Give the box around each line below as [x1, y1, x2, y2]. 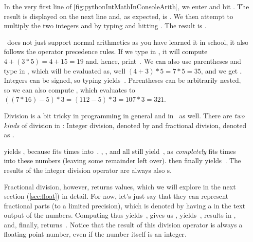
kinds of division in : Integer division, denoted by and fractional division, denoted [4, 120, 247, 130]
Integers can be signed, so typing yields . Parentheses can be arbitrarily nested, [4, 75, 241, 85]
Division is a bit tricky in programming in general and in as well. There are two [4, 110, 245, 120]
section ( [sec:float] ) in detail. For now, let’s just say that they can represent [4, 191, 229, 201]
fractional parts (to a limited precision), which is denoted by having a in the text [4, 200, 246, 210]
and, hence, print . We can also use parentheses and [86, 56, 241, 66]
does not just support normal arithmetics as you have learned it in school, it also [7, 37, 249, 47]
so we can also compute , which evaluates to [4, 84, 135, 94]
